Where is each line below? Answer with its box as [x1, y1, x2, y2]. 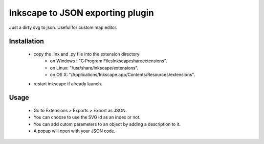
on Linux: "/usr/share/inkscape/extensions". [50, 65, 139, 71]
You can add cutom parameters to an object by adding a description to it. [33, 121, 181, 127]
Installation [9, 37, 44, 46]
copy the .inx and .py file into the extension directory [33, 51, 140, 57]
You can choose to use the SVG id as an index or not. [33, 114, 141, 120]
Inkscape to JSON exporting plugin [9, 7, 154, 18]
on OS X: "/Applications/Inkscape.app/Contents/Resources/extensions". [50, 72, 195, 78]
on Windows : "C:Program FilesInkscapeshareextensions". [50, 58, 167, 64]
